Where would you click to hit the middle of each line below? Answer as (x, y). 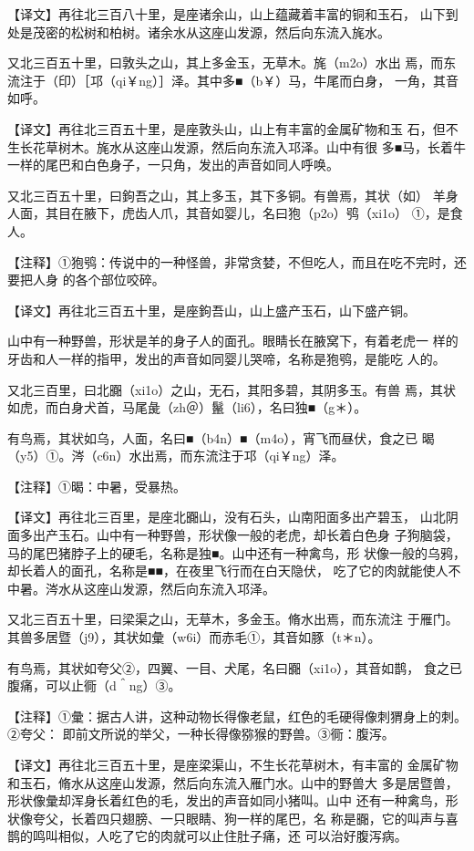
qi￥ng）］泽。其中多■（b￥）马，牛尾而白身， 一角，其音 (287, 80)
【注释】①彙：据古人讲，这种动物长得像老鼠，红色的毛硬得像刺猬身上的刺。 (237, 716)
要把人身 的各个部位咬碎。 (86, 280)
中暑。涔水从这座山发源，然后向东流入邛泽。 (141, 588)
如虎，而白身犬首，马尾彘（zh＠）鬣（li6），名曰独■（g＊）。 (187, 407)
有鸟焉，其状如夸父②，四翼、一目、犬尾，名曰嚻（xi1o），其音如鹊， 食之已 (235, 667)
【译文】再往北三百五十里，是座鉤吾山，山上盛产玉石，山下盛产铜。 (211, 310)
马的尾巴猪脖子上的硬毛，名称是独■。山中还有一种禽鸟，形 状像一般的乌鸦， (237, 552)
